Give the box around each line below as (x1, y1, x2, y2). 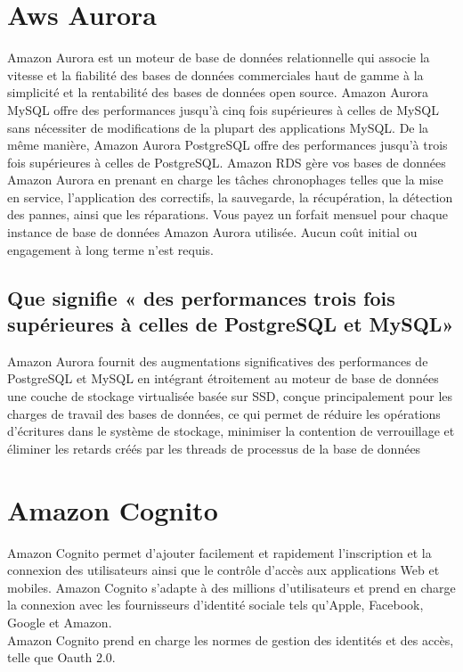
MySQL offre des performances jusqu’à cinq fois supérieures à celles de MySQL (7, 100, 439, 119)
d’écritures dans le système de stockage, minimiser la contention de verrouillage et (7, 422, 455, 440)
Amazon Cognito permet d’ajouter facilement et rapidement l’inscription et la (7, 543, 432, 561)
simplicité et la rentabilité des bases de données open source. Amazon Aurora (7, 83, 429, 102)
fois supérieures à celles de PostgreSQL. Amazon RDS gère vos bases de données (7, 152, 446, 171)
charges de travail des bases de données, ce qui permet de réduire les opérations (7, 404, 441, 422)
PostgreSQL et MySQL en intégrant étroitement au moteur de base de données (7, 369, 439, 388)
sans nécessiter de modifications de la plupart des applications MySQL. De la (7, 118, 429, 136)
